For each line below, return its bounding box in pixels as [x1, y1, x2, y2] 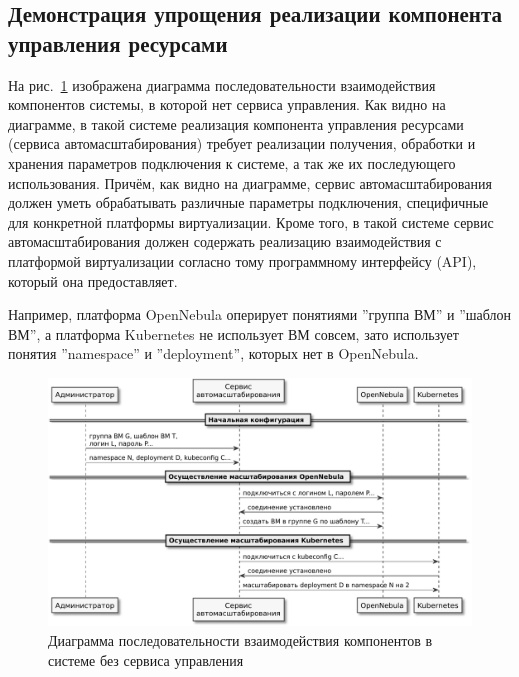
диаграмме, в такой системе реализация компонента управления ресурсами [8, 113, 464, 134]
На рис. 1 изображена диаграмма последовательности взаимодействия [8, 74, 436, 95]
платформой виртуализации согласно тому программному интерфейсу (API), [8, 250, 477, 271]
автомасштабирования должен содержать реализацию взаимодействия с [8, 231, 442, 252]
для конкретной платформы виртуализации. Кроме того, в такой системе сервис [8, 211, 494, 232]
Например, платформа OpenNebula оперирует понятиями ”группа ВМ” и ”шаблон [8, 304, 512, 325]
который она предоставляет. [8, 270, 178, 291]
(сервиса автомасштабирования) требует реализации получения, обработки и [8, 133, 476, 154]
